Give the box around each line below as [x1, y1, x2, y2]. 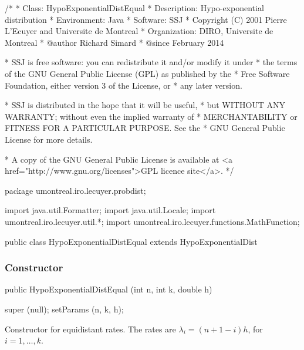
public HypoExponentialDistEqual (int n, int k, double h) [5, 283, 212, 295]
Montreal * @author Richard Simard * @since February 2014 [5, 36, 224, 48]
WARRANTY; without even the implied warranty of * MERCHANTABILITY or [5, 110, 298, 122]
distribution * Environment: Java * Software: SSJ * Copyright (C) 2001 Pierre [5, 13, 287, 25]
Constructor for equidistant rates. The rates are [5, 322, 176, 335]
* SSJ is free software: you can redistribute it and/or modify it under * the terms [5, 56, 298, 68]
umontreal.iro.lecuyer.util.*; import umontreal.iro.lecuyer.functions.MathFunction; [5, 215, 300, 227]
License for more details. [5, 133, 93, 145]
